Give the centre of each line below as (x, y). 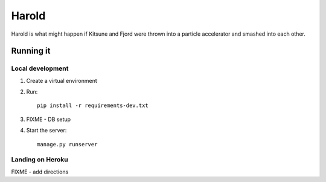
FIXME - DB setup (49, 119)
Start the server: (46, 131)
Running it (31, 51)
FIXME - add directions (40, 172)
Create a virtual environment (62, 80)
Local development (40, 68)
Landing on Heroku (40, 160)
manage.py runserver (67, 144)
